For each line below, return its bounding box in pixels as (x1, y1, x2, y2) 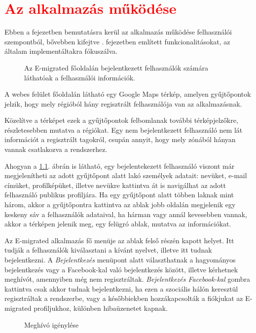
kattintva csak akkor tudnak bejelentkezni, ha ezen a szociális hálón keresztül (4, 283, 238, 294)
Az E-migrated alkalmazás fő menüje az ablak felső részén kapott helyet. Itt (4, 235, 234, 245)
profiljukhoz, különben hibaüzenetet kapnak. (34, 302, 168, 313)
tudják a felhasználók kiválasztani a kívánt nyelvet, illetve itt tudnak (4, 245, 212, 255)
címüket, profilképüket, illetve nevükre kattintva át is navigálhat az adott (4, 180, 226, 190)
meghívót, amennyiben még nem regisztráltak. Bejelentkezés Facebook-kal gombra (4, 274, 251, 284)
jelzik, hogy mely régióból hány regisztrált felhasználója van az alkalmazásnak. (4, 98, 242, 109)
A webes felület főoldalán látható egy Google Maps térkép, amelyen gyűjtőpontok (4, 89, 251, 99)
